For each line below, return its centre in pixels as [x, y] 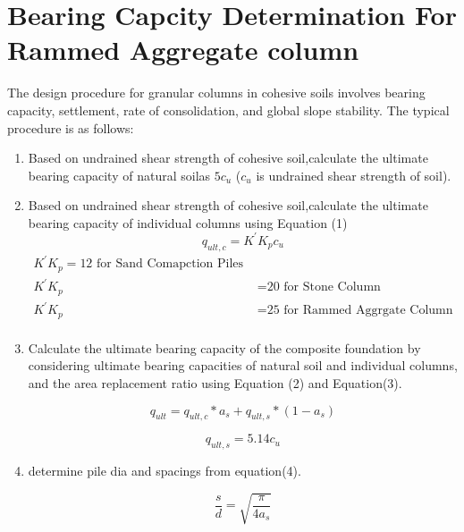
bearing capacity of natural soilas [119, 175]
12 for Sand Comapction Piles [162, 264]
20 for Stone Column [324, 287]
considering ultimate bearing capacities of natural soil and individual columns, [243, 365]
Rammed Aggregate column [183, 50]
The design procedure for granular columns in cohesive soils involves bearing [216, 93]
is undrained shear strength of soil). [354, 175]
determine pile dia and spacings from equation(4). [165, 471]
